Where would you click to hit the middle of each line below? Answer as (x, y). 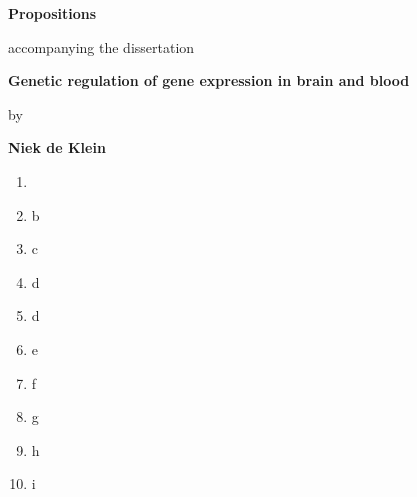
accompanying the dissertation (101, 46)
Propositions (52, 13)
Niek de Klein (57, 147)
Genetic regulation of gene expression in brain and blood (209, 80)
